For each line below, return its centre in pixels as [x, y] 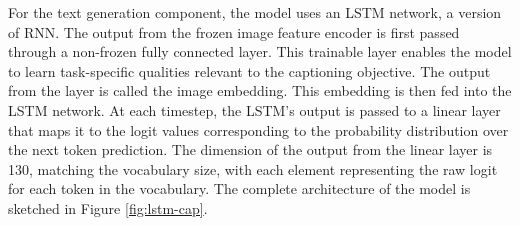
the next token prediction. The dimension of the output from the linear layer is [250, 149]
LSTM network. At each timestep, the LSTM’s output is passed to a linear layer [254, 109]
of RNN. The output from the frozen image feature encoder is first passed [234, 31]
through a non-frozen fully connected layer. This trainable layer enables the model [260, 51]
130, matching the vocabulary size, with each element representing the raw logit [253, 168]
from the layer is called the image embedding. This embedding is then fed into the [260, 90]
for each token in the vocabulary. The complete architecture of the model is [239, 188]
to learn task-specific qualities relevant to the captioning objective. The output [249, 70]
